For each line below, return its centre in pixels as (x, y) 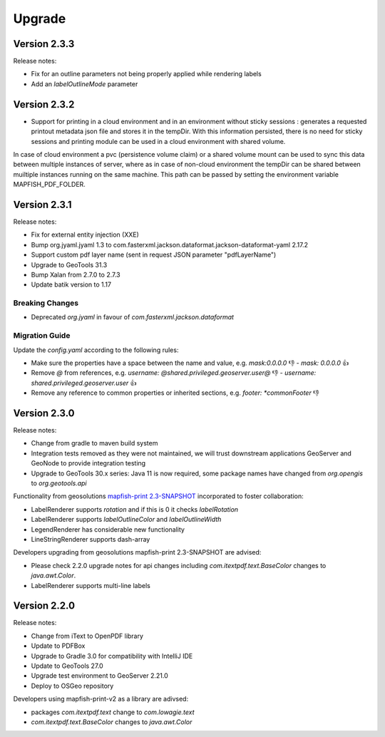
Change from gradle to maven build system (94, 443)
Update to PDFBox (58, 646)
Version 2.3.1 (42, 204)
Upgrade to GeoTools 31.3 (69, 264)
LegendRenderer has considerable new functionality (108, 529)
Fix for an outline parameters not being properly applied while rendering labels (146, 74)
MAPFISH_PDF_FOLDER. (49, 185)
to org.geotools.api (59, 483)
